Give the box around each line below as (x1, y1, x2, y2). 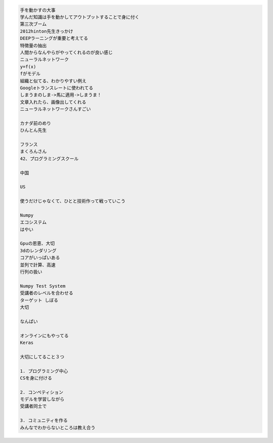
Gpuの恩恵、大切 (20, 241, 55, 246)
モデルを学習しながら (20, 396, 65, 402)
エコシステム (20, 219, 47, 225)
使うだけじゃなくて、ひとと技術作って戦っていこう (20, 198, 126, 204)
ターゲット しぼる (20, 297, 59, 303)
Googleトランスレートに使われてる (20, 85, 94, 91)
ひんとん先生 (20, 127, 47, 134)
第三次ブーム (20, 21, 47, 27)
